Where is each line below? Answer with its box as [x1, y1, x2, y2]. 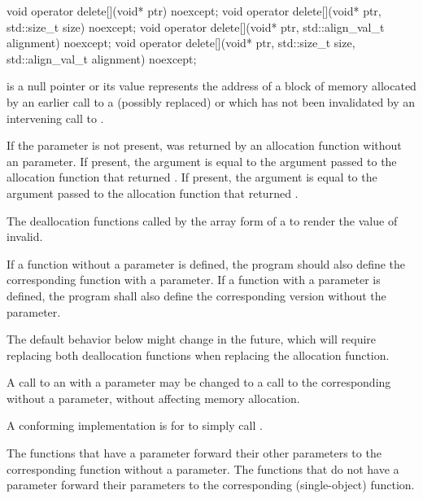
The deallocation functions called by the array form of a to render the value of [7, 212, 398, 229]
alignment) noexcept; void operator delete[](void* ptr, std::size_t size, [7, 34, 355, 51]
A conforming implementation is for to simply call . [7, 417, 263, 434]
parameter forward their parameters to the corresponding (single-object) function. [7, 476, 415, 493]
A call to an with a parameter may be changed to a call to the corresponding [7, 374, 391, 391]
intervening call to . [7, 109, 104, 126]
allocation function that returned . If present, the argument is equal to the [7, 169, 377, 186]
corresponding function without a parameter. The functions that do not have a [7, 460, 399, 477]
